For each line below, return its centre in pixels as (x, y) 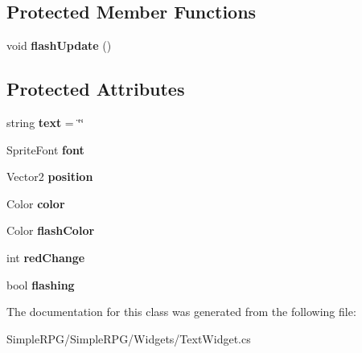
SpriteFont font (45, 149)
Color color (36, 203)
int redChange (46, 257)
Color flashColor (51, 230)
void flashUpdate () (59, 45)
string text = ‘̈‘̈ (45, 122)
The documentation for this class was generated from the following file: (181, 312)
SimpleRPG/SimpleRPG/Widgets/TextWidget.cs (129, 338)
